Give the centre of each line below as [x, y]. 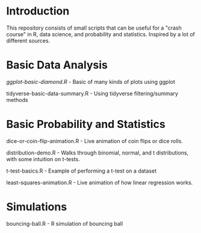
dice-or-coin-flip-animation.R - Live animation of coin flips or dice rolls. [95, 141]
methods [17, 100]
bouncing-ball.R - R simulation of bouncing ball [65, 223]
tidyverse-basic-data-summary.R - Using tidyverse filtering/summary [92, 93]
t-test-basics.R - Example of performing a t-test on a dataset [82, 171]
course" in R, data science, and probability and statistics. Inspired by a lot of [101, 34]
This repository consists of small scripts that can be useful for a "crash [94, 28]
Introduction [38, 11]
